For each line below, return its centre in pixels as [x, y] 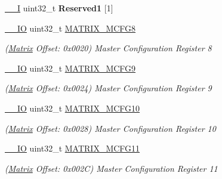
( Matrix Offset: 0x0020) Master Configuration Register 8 [108, 48]
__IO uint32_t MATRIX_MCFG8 [70, 28]
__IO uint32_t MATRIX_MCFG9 [70, 68]
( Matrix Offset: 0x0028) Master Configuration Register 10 [110, 128]
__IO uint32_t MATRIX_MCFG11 [73, 148]
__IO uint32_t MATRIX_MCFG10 [73, 108]
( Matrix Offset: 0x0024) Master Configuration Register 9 [108, 88]
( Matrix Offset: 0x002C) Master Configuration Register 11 [111, 168]
